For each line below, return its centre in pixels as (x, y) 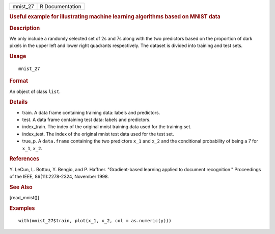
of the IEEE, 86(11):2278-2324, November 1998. (59, 177)
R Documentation (61, 6)
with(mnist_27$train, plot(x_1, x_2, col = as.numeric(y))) (95, 220)
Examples (22, 208)
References (24, 159)
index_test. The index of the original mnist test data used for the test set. (98, 134)
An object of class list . (35, 91)
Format (19, 81)
